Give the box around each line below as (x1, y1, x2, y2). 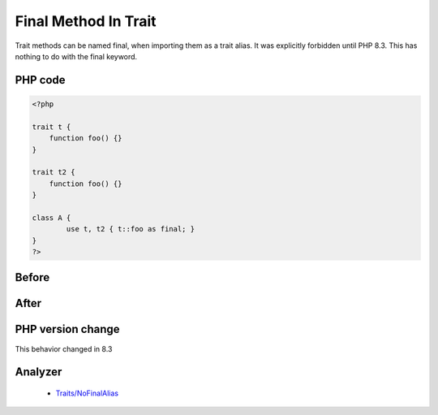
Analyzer (15, 365, 62, 379)
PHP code (15, 73, 66, 87)
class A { (32, 213, 71, 223)
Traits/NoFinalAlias (55, 388, 119, 398)
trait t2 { (32, 167, 75, 177)
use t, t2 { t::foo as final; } (66, 224, 195, 234)
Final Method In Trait (15, 12, 157, 30)
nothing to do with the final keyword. (15, 51, 138, 61)
